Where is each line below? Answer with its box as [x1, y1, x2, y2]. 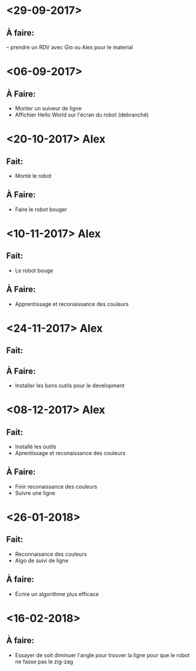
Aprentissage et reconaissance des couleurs [14, 450, 126, 457]
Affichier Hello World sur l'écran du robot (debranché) [14, 111, 149, 118]
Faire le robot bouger [14, 206, 67, 213]
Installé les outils [14, 443, 57, 450]
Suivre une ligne [14, 489, 55, 497]
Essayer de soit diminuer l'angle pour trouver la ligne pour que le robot [14, 651, 190, 658]
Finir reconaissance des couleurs [14, 483, 97, 490]
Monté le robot [14, 173, 52, 179]
